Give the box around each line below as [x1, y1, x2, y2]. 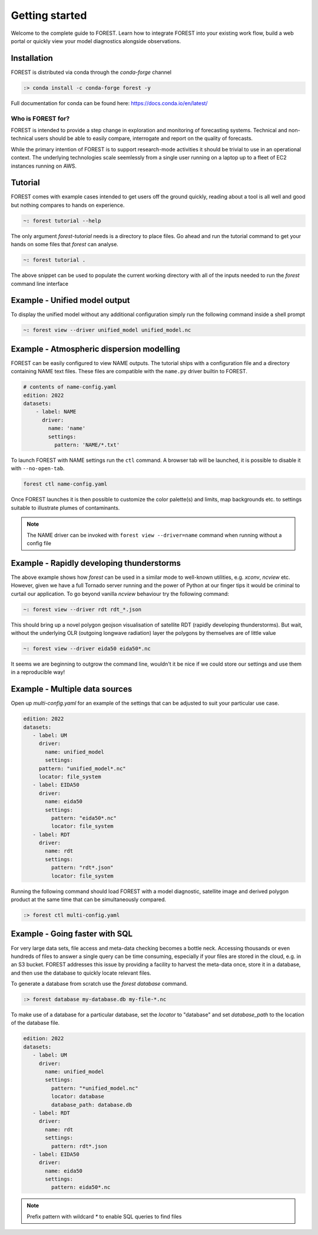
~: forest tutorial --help [23, 217, 101, 224]
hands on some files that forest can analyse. [11, 241, 119, 248]
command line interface [11, 280, 69, 287]
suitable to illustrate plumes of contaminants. [11, 504, 120, 511]
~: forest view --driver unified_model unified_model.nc [23, 327, 191, 334]
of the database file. [11, 1019, 60, 1027]
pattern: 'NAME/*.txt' [54, 442, 120, 448]
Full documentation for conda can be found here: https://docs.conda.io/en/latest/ [11, 99, 208, 106]
